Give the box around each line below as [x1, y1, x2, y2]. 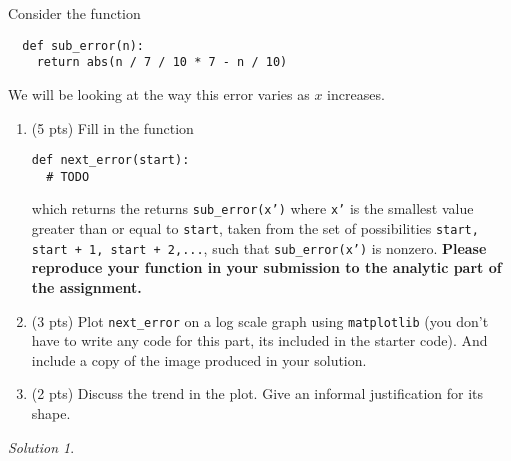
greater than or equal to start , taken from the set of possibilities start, [31, 218, 479, 239]
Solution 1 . [8, 436, 75, 457]
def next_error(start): [31, 153, 190, 168]
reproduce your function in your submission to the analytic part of [31, 257, 502, 278]
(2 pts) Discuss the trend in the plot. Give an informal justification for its [31, 383, 484, 404]
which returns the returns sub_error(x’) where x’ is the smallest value [31, 198, 474, 219]
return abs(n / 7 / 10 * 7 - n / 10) [36, 55, 288, 70]
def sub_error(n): [22, 38, 145, 53]
